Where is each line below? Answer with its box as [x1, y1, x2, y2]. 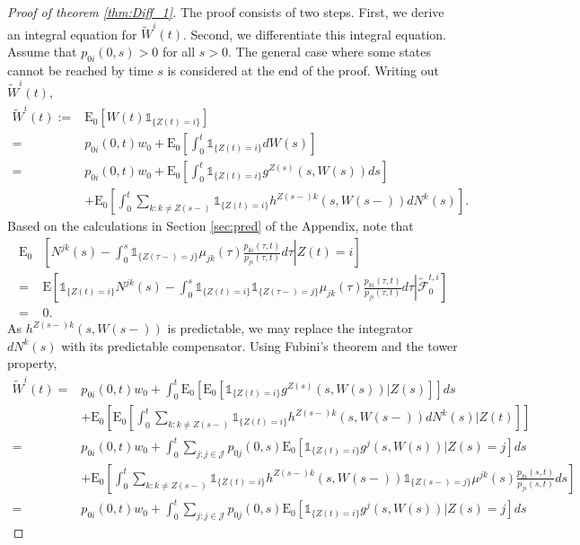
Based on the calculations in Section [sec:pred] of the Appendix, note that [7, 216, 414, 235]
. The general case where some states [228, 41, 431, 60]
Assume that [7, 41, 77, 60]
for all [162, 41, 196, 60]
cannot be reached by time [7, 60, 154, 79]
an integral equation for [7, 24, 137, 43]
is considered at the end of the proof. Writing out [167, 60, 439, 79]
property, [7, 354, 57, 373]
